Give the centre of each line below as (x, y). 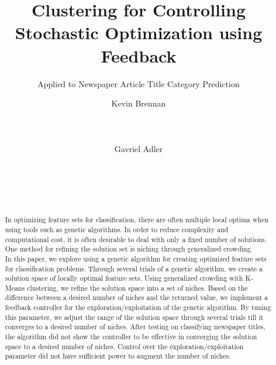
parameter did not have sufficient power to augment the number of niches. (118, 356)
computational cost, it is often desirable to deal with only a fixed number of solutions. (136, 239)
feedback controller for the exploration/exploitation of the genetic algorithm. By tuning (138, 307)
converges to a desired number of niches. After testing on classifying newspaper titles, (135, 327)
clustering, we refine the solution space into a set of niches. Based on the (137, 287)
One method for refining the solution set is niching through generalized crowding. (129, 249)
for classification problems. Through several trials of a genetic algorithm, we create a (134, 268)
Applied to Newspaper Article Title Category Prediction (139, 83)
